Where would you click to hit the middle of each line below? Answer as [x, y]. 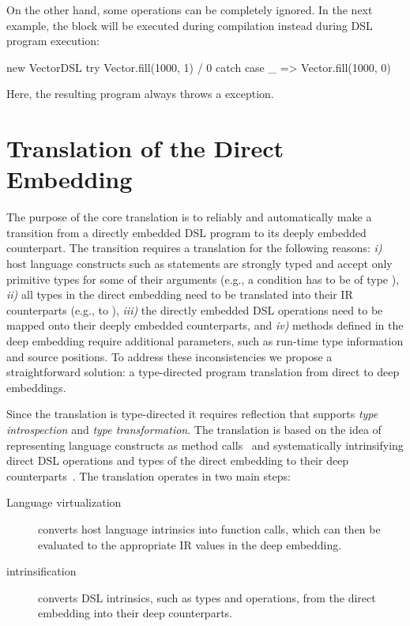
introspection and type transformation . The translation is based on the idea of [194, 429]
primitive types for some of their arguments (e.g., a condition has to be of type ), [203, 279]
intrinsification [41, 571]
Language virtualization [64, 502]
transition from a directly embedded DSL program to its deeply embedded [186, 232]
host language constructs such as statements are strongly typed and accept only [199, 264]
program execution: [53, 41]
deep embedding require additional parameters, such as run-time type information [205, 341]
